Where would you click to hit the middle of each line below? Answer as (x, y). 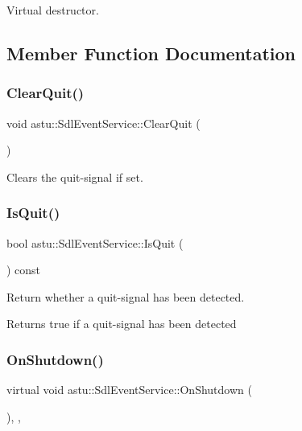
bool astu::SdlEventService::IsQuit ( (95, 242)
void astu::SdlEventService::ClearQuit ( (103, 123)
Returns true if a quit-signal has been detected (122, 324)
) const (24, 270)
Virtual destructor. (53, 10)
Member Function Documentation (151, 53)
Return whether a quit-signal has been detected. (126, 296)
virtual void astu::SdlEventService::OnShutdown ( (129, 390)
